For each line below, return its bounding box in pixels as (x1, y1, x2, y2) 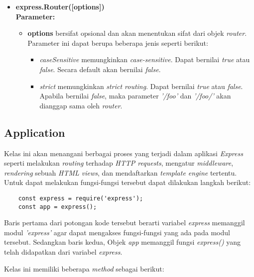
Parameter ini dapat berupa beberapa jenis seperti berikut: (27, 37, 208, 48)
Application (4, 124, 65, 140)
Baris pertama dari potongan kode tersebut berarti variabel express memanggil (4, 217, 245, 228)
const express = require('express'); (18, 194, 143, 202)
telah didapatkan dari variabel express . (4, 247, 123, 257)
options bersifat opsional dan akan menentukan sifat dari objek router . (27, 28, 247, 38)
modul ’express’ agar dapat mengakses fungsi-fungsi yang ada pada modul (4, 227, 230, 237)
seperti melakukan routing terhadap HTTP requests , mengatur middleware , (4, 158, 234, 168)
